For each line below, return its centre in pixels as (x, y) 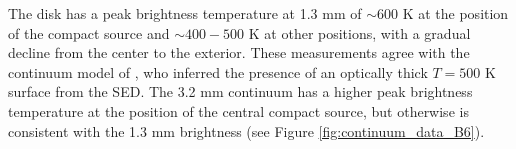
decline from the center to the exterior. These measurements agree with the (239, 52)
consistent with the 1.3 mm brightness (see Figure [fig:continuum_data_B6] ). (246, 130)
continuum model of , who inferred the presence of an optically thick (218, 71)
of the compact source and (89, 32)
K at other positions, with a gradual (359, 32)
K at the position (455, 13)
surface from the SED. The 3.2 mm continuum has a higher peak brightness (240, 91)
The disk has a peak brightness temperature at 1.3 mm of (185, 13)
